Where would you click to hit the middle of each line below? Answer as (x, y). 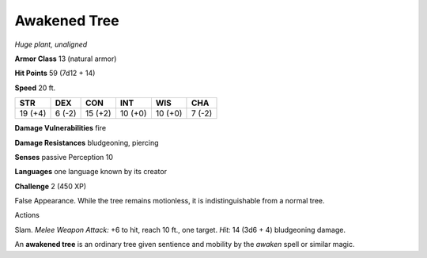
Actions (27, 215)
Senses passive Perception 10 (64, 157)
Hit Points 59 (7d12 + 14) (55, 73)
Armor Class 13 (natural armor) (66, 59)
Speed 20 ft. (35, 88)
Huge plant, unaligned (51, 44)
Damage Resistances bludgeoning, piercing (87, 142)
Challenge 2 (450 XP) (51, 186)
